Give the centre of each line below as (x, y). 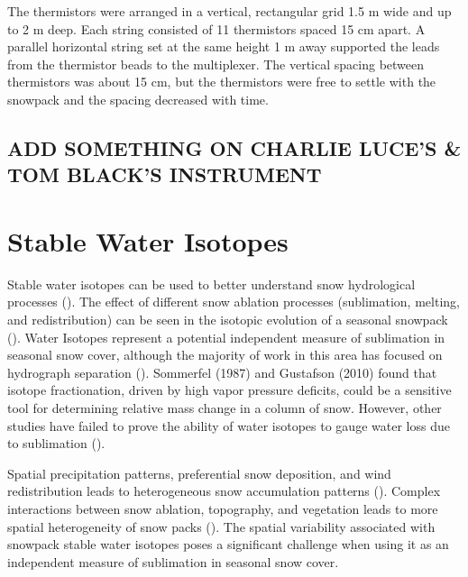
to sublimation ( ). (56, 443)
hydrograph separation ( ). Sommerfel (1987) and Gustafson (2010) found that (222, 372)
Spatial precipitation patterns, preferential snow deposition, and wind (199, 473)
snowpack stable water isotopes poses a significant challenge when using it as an (228, 544)
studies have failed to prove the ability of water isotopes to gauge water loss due (229, 425)
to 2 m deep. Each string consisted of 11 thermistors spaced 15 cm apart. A (216, 28)
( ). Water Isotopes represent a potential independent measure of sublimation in (226, 337)
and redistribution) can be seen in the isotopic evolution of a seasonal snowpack (228, 320)
